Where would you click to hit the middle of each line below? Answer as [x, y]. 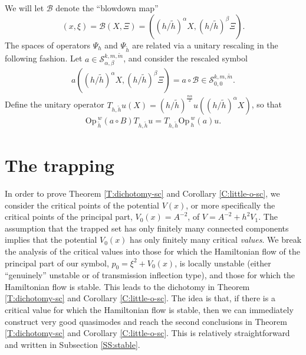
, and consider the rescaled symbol [185, 58]
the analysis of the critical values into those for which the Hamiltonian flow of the [152, 251]
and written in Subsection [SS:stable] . [73, 344]
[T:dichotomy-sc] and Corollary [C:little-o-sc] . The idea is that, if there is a [140, 298]
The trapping [60, 165]
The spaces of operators [47, 45]
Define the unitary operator [55, 104]
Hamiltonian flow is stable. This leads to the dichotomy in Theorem [127, 286]
